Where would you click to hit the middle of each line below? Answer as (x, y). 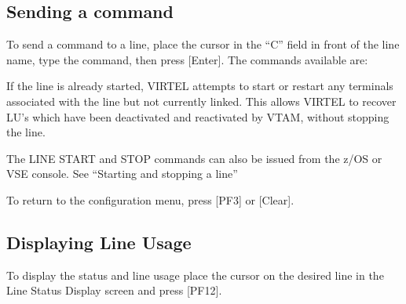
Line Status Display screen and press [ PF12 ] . (114, 290)
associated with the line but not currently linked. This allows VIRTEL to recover (201, 101)
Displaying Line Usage (99, 242)
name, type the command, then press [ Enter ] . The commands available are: (187, 59)
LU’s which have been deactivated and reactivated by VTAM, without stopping (198, 116)
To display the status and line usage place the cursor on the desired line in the (195, 275)
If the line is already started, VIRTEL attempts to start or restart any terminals (200, 86)
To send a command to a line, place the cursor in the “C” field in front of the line (203, 44)
